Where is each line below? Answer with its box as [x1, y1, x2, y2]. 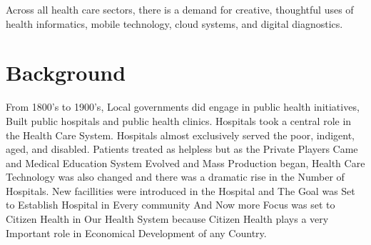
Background [6, 58, 126, 87]
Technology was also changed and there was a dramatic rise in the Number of [6, 169, 345, 184]
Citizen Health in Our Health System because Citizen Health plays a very [6, 211, 329, 226]
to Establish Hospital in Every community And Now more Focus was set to [6, 197, 335, 212]
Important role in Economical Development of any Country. [6, 225, 267, 240]
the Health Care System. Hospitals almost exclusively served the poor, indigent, [6, 127, 355, 142]
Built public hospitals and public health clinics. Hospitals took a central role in [6, 113, 352, 128]
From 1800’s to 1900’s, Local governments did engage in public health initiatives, [6, 99, 360, 114]
